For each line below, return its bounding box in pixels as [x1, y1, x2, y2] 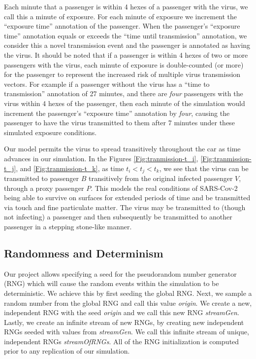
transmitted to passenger [4, 173, 79, 183]
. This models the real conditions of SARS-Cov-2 [91, 182, 238, 193]
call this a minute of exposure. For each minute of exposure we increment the [4, 11, 237, 21]
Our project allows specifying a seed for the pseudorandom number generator [4, 268, 237, 279]
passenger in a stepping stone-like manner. [4, 221, 132, 231]
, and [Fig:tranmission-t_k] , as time [16, 163, 124, 173]
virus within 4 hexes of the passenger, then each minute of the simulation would [4, 98, 245, 108]
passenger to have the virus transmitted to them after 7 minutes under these [4, 117, 235, 128]
